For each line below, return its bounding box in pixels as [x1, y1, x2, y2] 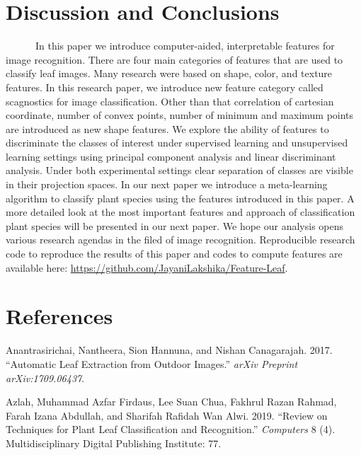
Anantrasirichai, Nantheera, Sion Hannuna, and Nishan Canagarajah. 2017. [6, 342, 333, 357]
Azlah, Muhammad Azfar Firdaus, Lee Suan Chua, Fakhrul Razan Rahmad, [6, 394, 337, 409]
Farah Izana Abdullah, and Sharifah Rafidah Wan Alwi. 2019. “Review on [6, 408, 328, 422]
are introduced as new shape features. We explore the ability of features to [6, 121, 329, 136]
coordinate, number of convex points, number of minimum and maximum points [6, 108, 354, 122]
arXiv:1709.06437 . [6, 370, 85, 385]
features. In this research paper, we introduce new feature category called [6, 79, 323, 94]
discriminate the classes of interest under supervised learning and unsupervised [6, 135, 348, 150]
